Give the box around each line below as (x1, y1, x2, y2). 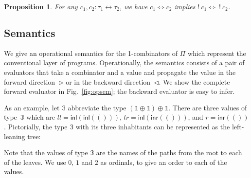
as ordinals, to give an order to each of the (100, 157, 227, 167)
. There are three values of (168, 102, 247, 112)
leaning (4, 131, 25, 141)
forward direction (4, 76, 55, 87)
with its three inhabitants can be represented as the (75, 121, 230, 131)
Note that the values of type (4, 147, 88, 158)
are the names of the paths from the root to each (96, 147, 242, 158)
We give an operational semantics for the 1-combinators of (4, 48, 178, 58)
